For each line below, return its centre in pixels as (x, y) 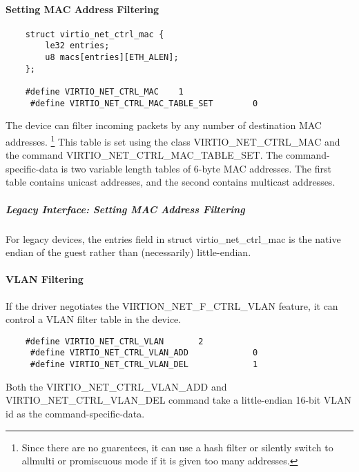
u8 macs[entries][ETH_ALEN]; (112, 58)
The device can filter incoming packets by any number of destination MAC (164, 125)
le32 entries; (77, 46)
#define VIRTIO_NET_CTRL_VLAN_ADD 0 (144, 353)
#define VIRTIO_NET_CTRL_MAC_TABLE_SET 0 (144, 103)
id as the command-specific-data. (75, 413)
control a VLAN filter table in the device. (94, 319)
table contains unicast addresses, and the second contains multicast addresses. (171, 182)
